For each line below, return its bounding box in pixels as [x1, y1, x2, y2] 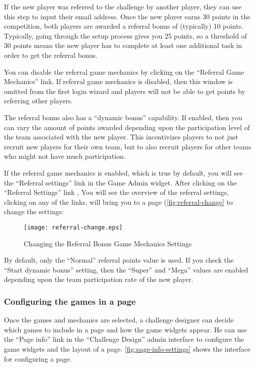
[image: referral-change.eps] [24, 224, 123, 231]
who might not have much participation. [4, 151, 126, 161]
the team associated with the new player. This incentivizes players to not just [4, 132, 238, 142]
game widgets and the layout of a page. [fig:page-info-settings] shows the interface [4, 343, 251, 354]
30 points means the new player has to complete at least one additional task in [4, 40, 242, 50]
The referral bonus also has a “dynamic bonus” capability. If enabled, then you [4, 112, 243, 122]
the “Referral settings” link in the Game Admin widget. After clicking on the [4, 177, 237, 187]
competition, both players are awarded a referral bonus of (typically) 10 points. [4, 21, 244, 31]
